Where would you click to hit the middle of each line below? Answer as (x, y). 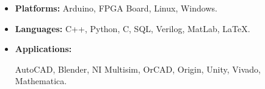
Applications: (43, 49)
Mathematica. (41, 81)
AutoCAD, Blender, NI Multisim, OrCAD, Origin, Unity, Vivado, (138, 69)
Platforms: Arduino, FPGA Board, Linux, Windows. (116, 8)
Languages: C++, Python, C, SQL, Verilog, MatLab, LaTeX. (132, 28)
